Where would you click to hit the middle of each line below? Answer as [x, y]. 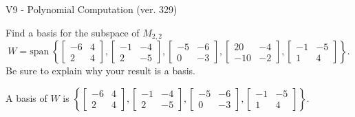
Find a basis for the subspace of [73, 32]
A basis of [26, 97]
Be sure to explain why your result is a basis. [101, 71]
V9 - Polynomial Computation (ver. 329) [92, 9]
